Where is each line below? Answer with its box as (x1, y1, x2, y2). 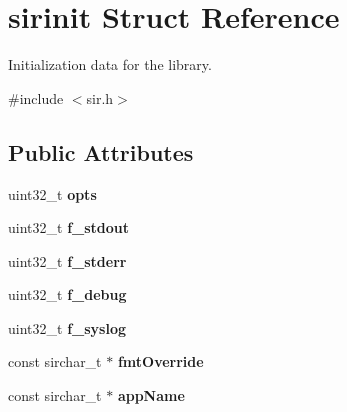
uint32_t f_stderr (8, 250, 127, 271)
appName (117, 385, 185, 406)
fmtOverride (117, 351, 204, 372)
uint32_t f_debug (8, 284, 127, 305)
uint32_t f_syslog (8, 317, 126, 338)
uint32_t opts (8, 183, 97, 204)
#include (8, 87, 64, 108)
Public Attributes (8, 136, 194, 167)
